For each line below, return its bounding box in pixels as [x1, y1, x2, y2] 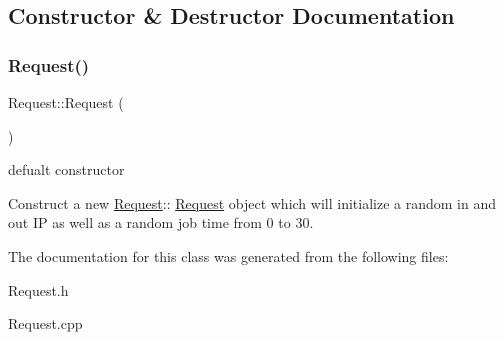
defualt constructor [8, 159, 125, 180]
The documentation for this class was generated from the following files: [8, 245, 449, 266]
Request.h [8, 279, 69, 300]
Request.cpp [8, 313, 83, 334]
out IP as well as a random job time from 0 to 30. [8, 212, 314, 233]
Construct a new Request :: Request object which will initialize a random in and [8, 192, 496, 213]
